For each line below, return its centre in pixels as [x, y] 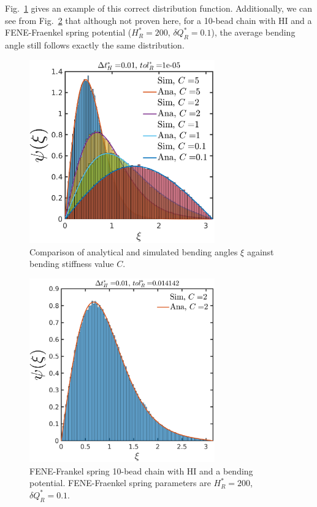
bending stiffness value [72, 264]
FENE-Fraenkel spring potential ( [68, 32]
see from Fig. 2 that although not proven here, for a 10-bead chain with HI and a [158, 20]
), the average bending [253, 32]
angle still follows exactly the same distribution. [95, 45]
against [260, 251]
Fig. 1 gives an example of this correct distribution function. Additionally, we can [159, 8]
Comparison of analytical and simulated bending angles [134, 251]
